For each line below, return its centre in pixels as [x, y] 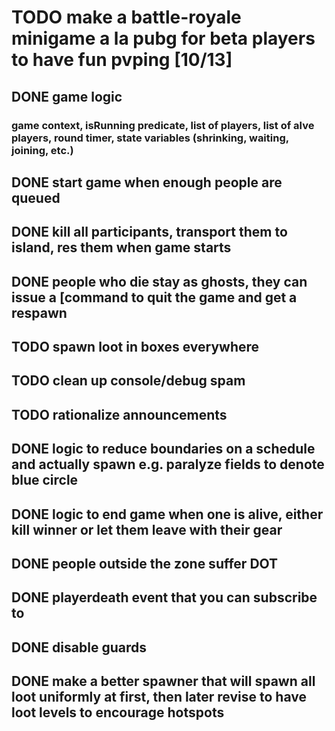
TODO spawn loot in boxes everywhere [135, 347]
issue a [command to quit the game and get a [154, 297]
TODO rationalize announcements [119, 414]
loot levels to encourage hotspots [118, 712]
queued [36, 197]
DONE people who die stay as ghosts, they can [159, 281]
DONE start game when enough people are [147, 182]
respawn [39, 312]
